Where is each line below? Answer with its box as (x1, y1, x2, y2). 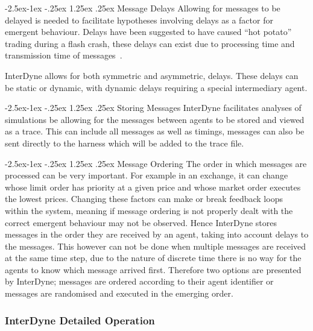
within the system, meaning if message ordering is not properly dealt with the (5, 204, 293, 216)
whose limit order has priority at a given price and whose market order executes (5, 180, 301, 193)
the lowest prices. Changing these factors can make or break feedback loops (5, 192, 283, 205)
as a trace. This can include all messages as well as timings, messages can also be (5, 125, 305, 137)
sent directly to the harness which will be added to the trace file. (5, 136, 244, 149)
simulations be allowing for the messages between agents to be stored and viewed (5, 113, 305, 125)
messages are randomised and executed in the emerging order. (5, 287, 233, 300)
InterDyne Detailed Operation (5, 312, 155, 327)
